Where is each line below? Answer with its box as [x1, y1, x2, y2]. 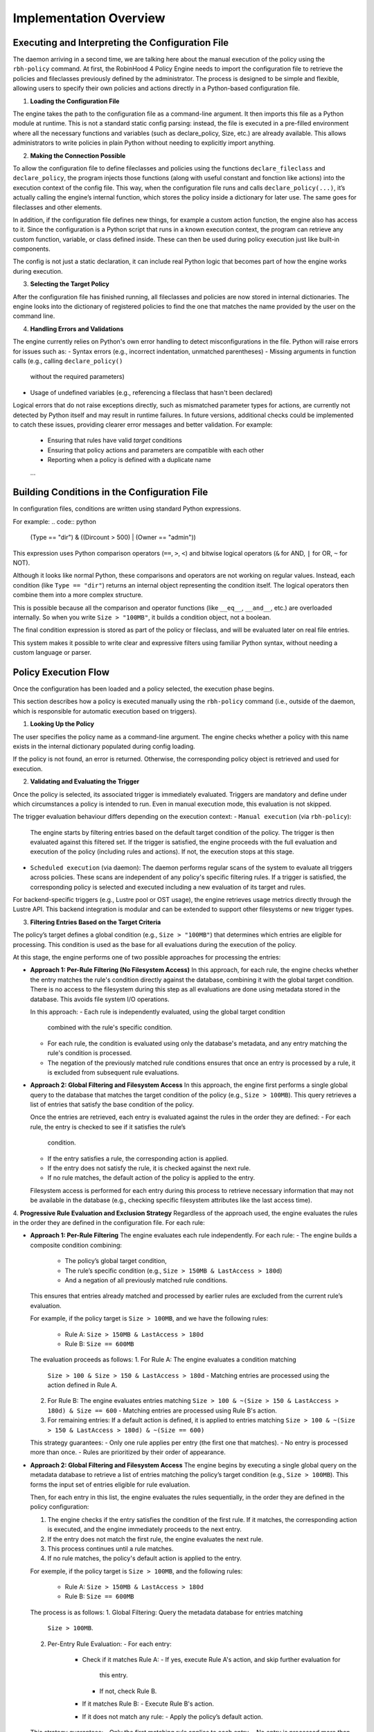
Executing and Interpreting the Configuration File [12, 37, 229, 48]
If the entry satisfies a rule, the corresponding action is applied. [47, 1154, 229, 1163]
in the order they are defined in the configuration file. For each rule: [12, 1218, 206, 1226]
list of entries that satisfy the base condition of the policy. [30, 1100, 194, 1108]
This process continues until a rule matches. [47, 1544, 174, 1553]
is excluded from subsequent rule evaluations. [47, 1068, 179, 1077]
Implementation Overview [12, 10, 166, 26]
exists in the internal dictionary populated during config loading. [12, 742, 195, 750]
